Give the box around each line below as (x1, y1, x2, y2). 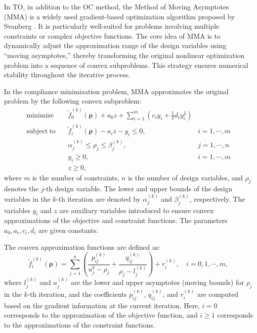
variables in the (4, 193, 50, 204)
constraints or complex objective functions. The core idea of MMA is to (4, 30, 220, 41)
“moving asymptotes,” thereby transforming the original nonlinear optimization (4, 50, 245, 60)
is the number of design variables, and (128, 172, 243, 182)
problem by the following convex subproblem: (4, 96, 141, 106)
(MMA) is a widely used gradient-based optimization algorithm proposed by (4, 11, 235, 21)
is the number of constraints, (32, 172, 120, 182)
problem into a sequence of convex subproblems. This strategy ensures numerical (4, 59, 249, 70)
